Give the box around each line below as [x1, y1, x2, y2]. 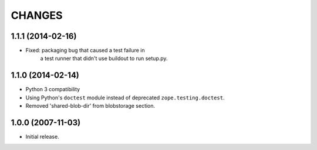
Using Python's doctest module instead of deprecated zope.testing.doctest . [25, 94, 225, 101]
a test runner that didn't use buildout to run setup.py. [40, 55, 168, 62]
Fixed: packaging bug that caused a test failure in [25, 47, 145, 54]
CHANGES [11, 9, 63, 22]
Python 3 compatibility [25, 86, 80, 93]
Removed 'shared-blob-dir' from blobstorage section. [25, 102, 156, 109]
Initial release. [25, 133, 59, 141]
